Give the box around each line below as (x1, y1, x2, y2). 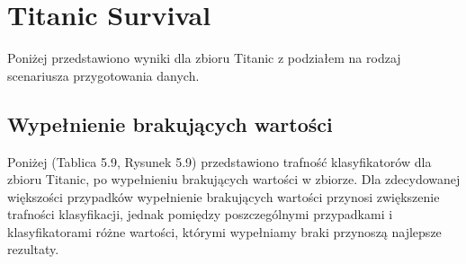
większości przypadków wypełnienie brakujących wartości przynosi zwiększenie (7, 187, 440, 206)
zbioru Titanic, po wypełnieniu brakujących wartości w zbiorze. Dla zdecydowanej (7, 170, 461, 189)
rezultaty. (7, 240, 59, 259)
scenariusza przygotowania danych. (7, 66, 200, 84)
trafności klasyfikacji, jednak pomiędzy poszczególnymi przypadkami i (7, 205, 393, 224)
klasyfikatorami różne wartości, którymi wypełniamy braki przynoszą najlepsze (7, 222, 442, 241)
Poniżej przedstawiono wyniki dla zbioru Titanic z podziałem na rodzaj (7, 48, 401, 67)
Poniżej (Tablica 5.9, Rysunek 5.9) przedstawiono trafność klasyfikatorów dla (7, 152, 432, 171)
